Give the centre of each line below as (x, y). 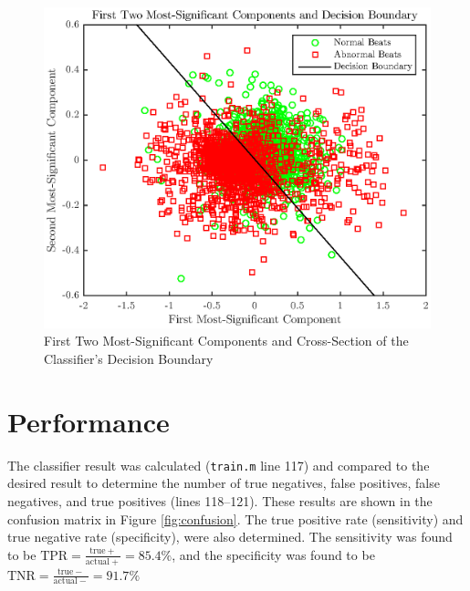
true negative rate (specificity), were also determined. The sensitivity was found (230, 537)
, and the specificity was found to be (273, 554)
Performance (89, 421)
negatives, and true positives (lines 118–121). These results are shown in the (220, 500)
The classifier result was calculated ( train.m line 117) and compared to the (219, 465)
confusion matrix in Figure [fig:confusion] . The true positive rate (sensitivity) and (235, 518)
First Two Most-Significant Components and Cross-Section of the (226, 341)
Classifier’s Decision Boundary (129, 358)
